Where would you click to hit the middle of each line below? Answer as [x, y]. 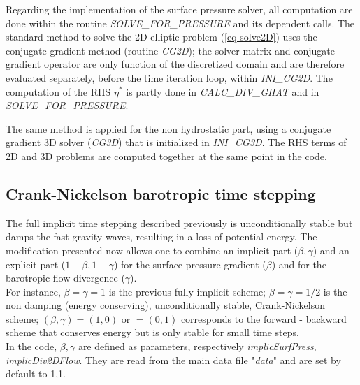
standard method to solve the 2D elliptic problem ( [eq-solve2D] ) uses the [161, 37]
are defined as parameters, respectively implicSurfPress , [197, 346]
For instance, [33, 291]
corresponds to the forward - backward [264, 318]
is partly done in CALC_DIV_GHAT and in [223, 91]
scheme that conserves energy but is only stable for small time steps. [152, 332]
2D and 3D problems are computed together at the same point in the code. [166, 155]
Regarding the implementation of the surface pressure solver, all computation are [179, 9]
